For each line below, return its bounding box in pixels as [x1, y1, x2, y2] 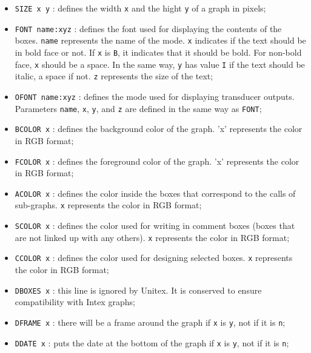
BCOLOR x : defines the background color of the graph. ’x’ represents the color [15, 122, 303, 135]
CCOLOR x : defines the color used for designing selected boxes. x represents [15, 251, 293, 264]
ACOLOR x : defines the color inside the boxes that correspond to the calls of [15, 186, 296, 199]
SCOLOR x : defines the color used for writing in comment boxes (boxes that [15, 219, 295, 232]
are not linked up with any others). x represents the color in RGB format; [15, 231, 290, 243]
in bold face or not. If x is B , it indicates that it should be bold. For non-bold [15, 45, 302, 58]
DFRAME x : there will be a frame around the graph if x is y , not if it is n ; [15, 315, 286, 328]
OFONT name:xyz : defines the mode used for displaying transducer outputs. [15, 90, 295, 102]
